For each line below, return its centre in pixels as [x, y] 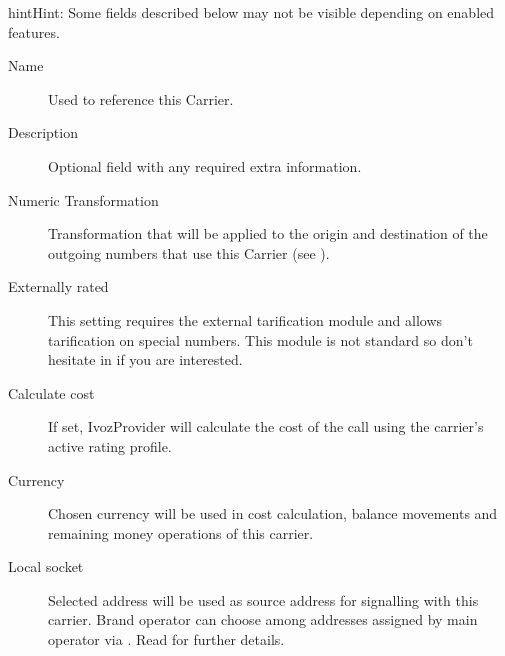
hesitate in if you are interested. [145, 359]
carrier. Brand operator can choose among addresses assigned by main [263, 619]
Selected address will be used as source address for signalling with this [263, 599]
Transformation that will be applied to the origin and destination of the [268, 233]
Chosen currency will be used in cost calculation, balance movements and [273, 513]
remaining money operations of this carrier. [181, 532]
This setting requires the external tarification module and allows [245, 319]
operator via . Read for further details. [166, 639]
